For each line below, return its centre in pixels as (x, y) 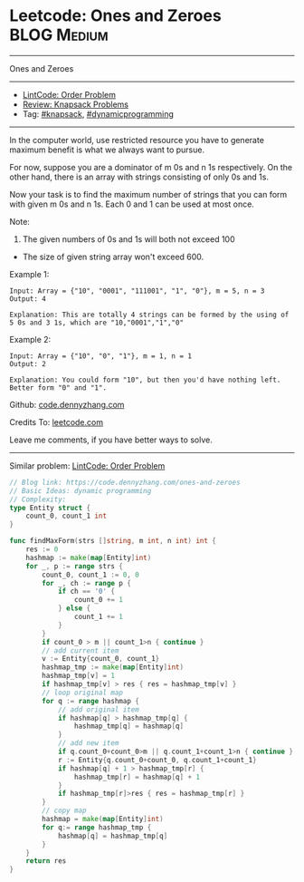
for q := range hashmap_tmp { (97, 827)
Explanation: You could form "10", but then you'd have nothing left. (145, 380)
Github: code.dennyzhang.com (67, 404)
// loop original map (83, 693)
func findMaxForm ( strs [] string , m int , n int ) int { (113, 541)
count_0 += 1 (99, 600)
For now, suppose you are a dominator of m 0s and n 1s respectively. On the (151, 167)
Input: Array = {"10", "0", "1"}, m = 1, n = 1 (101, 356)
